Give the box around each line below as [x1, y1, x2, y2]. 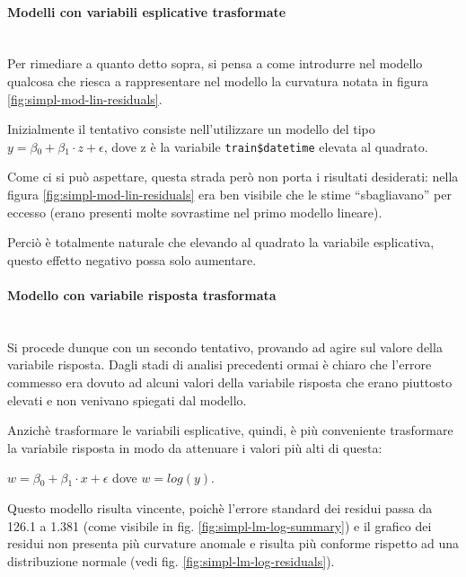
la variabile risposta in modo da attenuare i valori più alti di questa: [7, 438, 382, 457]
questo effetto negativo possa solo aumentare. [7, 250, 257, 269]
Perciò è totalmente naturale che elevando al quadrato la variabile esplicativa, [7, 233, 435, 252]
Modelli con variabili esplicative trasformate [7, 2, 286, 21]
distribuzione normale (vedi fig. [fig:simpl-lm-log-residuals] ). [7, 551, 335, 570]
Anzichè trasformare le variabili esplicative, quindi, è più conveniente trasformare [7, 421, 453, 439]
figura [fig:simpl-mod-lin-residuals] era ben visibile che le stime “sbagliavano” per [7, 185, 452, 204]
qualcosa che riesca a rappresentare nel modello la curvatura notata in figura [7, 71, 429, 90]
